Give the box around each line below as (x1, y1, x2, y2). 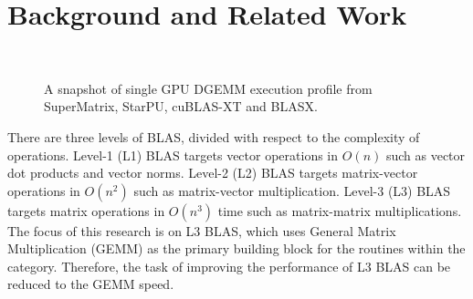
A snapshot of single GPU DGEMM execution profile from (44, 78, 373, 98)
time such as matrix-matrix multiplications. (217, 201, 462, 220)
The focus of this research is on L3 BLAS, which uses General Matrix (7, 221, 396, 240)
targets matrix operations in (7, 201, 165, 220)
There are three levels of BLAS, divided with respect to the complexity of (7, 127, 420, 146)
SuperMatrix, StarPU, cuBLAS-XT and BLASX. (44, 97, 318, 116)
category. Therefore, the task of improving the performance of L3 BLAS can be (7, 256, 451, 275)
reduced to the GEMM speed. (7, 274, 174, 294)
